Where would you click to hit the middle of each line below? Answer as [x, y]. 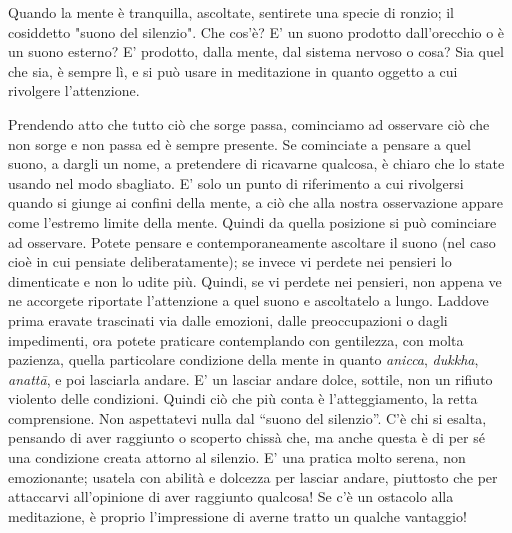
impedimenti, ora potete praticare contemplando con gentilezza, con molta [236, 339]
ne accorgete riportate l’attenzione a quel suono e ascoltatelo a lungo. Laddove [248, 300]
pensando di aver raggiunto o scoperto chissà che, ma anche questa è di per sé [246, 437]
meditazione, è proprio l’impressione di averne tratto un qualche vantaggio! [237, 515]
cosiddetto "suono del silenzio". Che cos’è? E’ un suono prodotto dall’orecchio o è [256, 31]
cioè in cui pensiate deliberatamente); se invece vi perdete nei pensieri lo [230, 261]
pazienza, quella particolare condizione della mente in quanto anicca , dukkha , [243, 359]
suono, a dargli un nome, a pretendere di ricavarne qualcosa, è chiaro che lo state [256, 163]
